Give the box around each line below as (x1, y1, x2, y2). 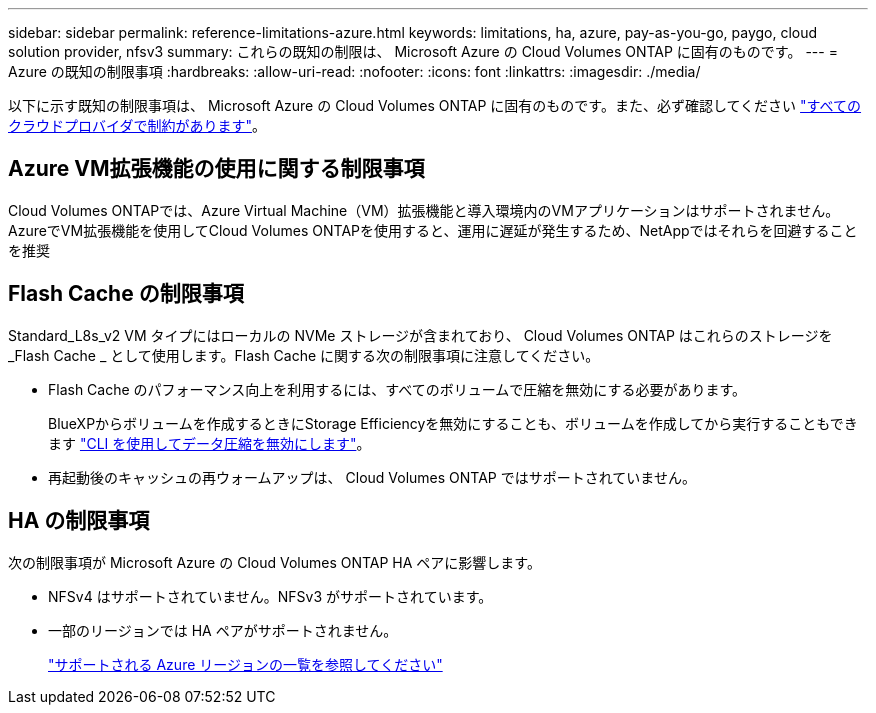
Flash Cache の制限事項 (8, 281, 244, 307)
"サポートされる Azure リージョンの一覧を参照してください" (48, 655, 443, 673)
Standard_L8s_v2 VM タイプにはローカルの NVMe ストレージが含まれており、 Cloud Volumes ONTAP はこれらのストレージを (8, 326, 833, 344)
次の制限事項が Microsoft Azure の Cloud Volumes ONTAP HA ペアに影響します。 (8, 553, 541, 571)
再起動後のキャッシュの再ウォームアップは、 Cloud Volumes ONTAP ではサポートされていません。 (48, 468, 696, 486)
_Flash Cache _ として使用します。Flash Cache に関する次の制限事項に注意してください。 (8, 346, 600, 364)
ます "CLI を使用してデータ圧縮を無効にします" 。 (48, 434, 371, 452)
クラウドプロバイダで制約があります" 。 (8, 117, 266, 134)
